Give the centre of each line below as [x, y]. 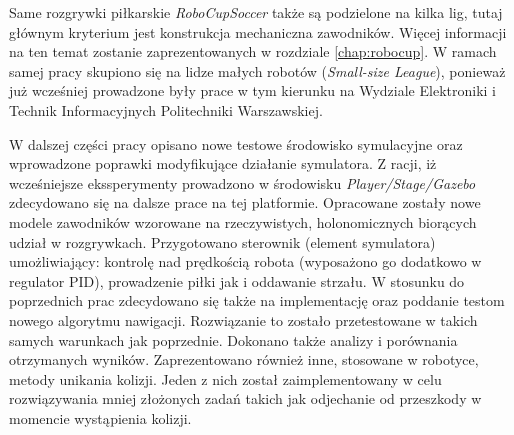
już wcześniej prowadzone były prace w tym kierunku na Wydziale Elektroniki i [252, 90]
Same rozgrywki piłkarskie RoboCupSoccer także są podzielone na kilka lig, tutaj [256, 12]
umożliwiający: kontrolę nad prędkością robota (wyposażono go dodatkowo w [245, 261]
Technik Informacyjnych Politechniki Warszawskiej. [166, 109]
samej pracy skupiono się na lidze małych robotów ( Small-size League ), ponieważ [257, 70]
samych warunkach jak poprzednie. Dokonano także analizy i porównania [233, 339]
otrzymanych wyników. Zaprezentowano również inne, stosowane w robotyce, [244, 359]
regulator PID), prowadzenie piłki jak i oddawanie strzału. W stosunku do [237, 280]
